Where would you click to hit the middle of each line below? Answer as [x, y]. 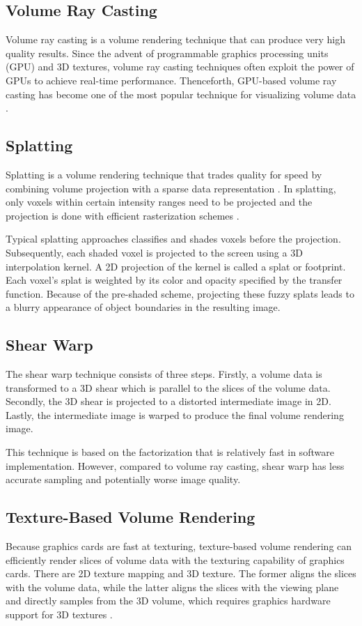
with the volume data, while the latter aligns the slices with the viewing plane [172, 587]
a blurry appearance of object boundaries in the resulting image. [143, 307]
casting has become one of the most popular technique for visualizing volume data [181, 94]
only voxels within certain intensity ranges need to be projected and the [159, 202]
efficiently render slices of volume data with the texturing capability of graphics [175, 559]
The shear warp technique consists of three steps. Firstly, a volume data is [164, 374]
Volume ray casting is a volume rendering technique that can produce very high [176, 39]
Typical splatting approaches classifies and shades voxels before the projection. [173, 239]
